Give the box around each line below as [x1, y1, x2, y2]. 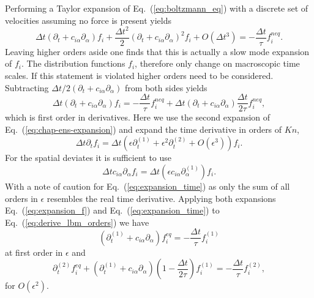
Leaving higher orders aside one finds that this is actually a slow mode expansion [5, 45, 310, 58]
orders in [5, 192, 38, 204]
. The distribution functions [21, 57, 125, 70]
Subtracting [5, 81, 49, 94]
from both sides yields [125, 81, 207, 94]
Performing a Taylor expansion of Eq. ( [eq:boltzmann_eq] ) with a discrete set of [5, 2, 308, 14]
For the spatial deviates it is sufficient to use [5, 151, 172, 164]
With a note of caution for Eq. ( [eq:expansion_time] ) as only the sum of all [5, 179, 290, 192]
